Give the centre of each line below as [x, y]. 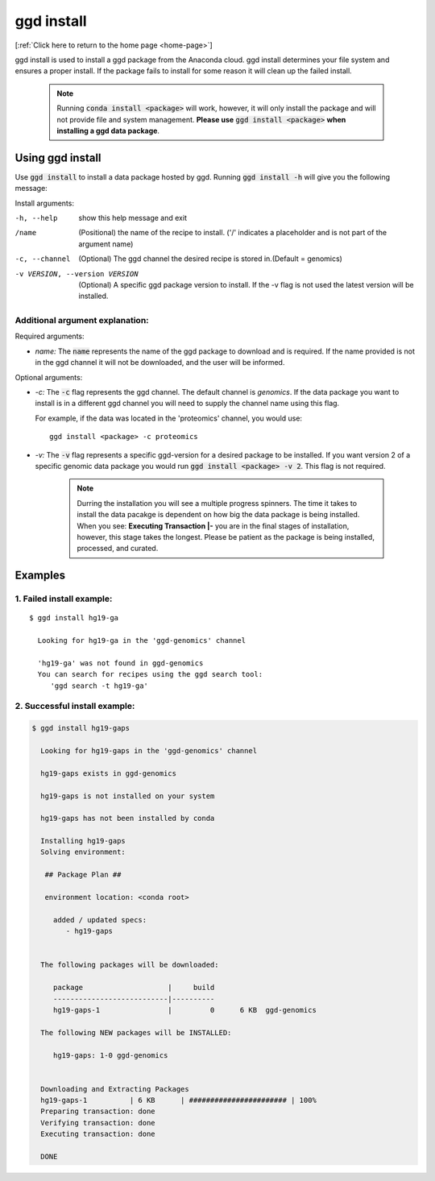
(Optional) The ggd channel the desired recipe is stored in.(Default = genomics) [210, 259]
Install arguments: [44, 203]
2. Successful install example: [75, 707]
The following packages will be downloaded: [130, 965]
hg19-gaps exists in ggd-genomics [109, 773]
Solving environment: [83, 852]
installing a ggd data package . [108, 131]
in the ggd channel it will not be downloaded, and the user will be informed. [160, 363]
